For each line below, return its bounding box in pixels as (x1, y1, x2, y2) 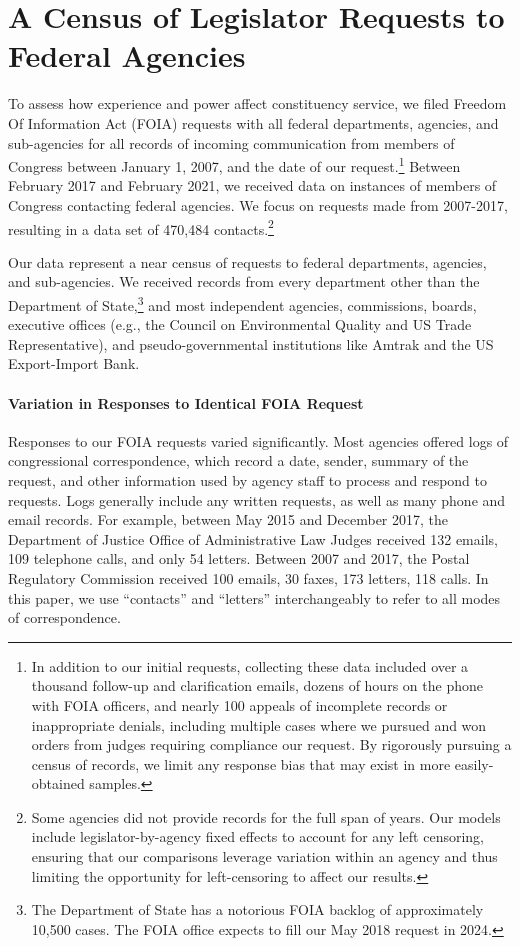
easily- (454, 753, 494, 774)
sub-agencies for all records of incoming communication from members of (8, 132, 455, 153)
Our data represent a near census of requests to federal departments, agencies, (8, 251, 487, 272)
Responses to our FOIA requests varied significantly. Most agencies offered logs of (8, 430, 509, 451)
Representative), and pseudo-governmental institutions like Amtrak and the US (8, 333, 494, 354)
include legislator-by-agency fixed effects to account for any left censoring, (31, 826, 485, 847)
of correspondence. (8, 607, 121, 628)
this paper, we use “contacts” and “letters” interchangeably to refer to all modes (8, 587, 501, 608)
